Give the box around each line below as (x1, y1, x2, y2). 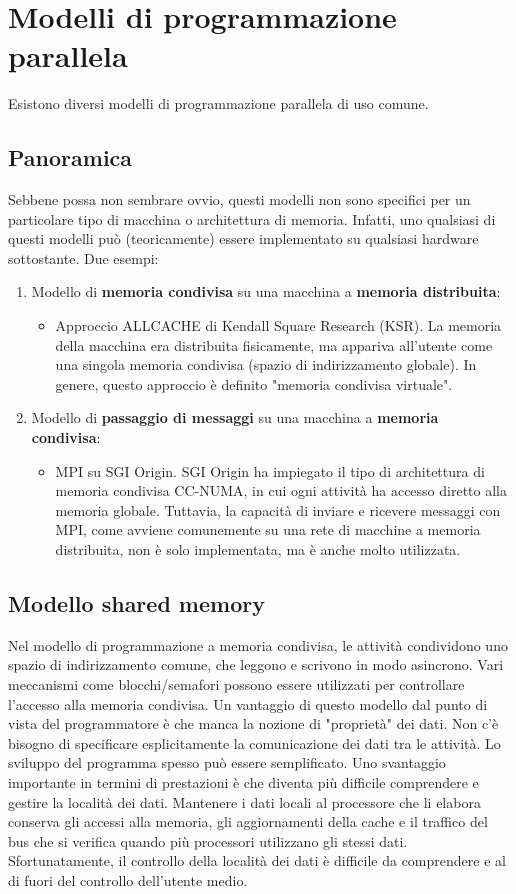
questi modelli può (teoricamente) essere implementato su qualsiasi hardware (8, 228, 479, 249)
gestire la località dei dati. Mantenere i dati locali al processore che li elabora (8, 791, 481, 812)
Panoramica (8, 142, 133, 173)
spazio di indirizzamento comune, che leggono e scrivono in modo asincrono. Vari (8, 654, 504, 675)
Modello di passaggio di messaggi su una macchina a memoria (31, 407, 439, 428)
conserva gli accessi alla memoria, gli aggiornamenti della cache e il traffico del (8, 811, 488, 832)
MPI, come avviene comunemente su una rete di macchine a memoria (55, 519, 481, 540)
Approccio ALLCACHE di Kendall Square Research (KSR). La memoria (55, 315, 502, 336)
